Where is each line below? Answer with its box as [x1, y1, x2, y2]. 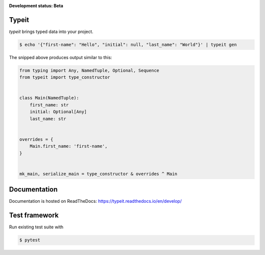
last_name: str [29, 116, 66, 122]
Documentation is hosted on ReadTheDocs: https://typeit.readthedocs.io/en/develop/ [9, 198, 182, 204]
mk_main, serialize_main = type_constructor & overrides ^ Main [19, 171, 178, 177]
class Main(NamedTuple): [19, 95, 79, 101]
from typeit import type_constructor [19, 74, 110, 80]
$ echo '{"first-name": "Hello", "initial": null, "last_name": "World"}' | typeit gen [19, 42, 237, 47]
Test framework [9, 211, 59, 220]
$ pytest [19, 237, 41, 243]
